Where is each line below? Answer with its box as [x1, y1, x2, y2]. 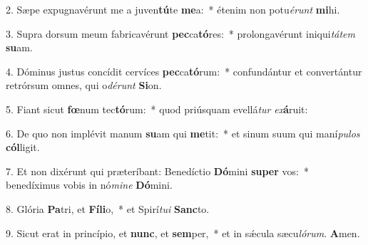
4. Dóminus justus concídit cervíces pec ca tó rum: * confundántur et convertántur [6, 63, 362, 78]
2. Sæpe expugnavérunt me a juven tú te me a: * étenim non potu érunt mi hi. [6, 2, 340, 16]
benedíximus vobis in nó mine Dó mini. [6, 177, 173, 192]
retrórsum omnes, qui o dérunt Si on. [6, 78, 162, 93]
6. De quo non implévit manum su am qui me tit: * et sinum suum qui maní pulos [6, 125, 360, 140]
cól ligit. [6, 140, 40, 155]
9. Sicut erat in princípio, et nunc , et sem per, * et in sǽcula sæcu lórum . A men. [6, 225, 360, 240]
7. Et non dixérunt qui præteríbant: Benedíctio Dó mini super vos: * [6, 163, 309, 178]
